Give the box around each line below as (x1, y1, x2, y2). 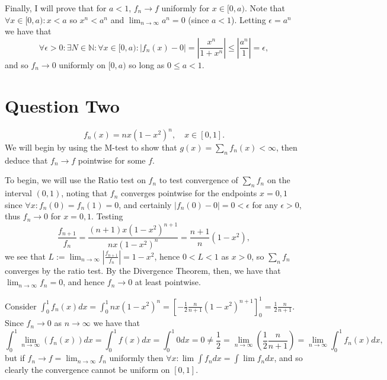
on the (267, 174, 290, 186)
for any (252, 198, 278, 210)
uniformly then (109, 352, 164, 364)
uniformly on (59, 58, 105, 71)
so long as (129, 58, 165, 71)
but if (5, 352, 25, 364)
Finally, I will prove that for (5, 2, 107, 14)
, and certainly (119, 198, 172, 210)
